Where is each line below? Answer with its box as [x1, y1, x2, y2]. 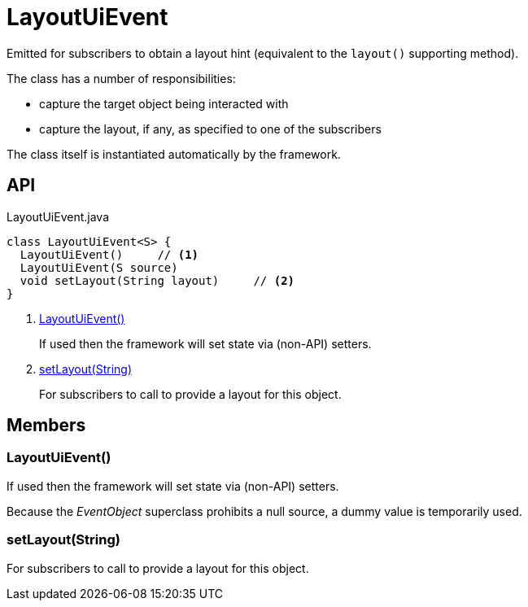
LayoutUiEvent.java [7, 209, 109, 224]
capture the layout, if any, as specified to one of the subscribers [39, 121, 382, 136]
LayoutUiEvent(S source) [20, 260, 178, 274]
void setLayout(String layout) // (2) [20, 273, 295, 287]
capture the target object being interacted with [39, 96, 289, 111]
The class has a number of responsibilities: [7, 71, 236, 85]
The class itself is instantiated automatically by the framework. [7, 146, 341, 161]
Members [7, 415, 86, 436]
